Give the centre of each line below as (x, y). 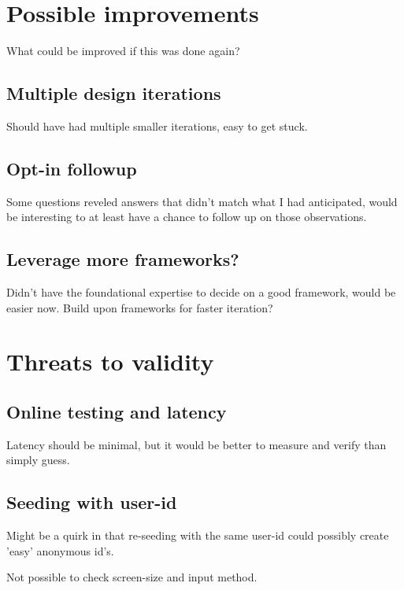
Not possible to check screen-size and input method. (132, 577)
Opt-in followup (72, 168)
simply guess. (38, 460)
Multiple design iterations (114, 93)
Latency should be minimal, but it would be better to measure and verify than (196, 444)
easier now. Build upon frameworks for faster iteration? (140, 307)
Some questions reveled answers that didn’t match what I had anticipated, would (202, 201)
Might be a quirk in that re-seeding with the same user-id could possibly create (198, 535)
